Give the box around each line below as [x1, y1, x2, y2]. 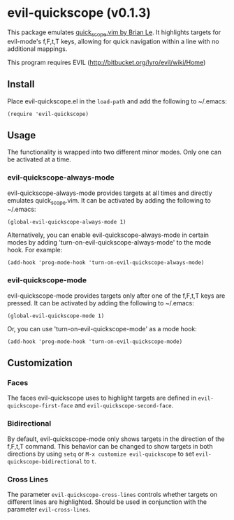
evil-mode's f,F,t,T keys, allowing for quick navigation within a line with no [7, 37, 219, 45]
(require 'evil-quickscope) [7, 110, 89, 117]
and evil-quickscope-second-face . [74, 401, 174, 410]
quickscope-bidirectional [7, 458, 82, 465]
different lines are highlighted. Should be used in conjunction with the [7, 498, 207, 506]
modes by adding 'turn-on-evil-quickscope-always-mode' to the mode [7, 238, 212, 247]
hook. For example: [7, 246, 63, 254]
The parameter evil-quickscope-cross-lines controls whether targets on [7, 491, 218, 499]
